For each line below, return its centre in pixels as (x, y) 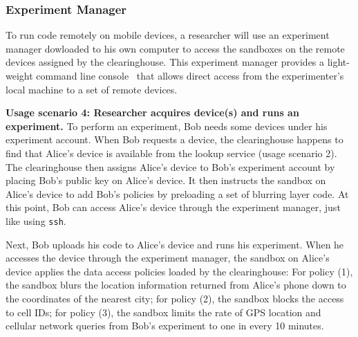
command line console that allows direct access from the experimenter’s (190, 75)
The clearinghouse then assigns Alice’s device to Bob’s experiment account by (170, 166)
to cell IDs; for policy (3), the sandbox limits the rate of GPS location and (163, 312)
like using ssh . (36, 220)
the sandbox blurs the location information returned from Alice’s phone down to (176, 285)
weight (19, 75)
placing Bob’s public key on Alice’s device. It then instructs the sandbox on (166, 180)
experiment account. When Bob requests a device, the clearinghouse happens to (175, 139)
